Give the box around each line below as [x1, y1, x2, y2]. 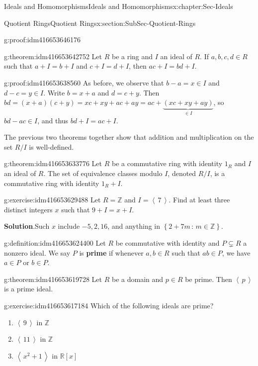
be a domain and [111, 274, 164, 284]
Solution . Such [4, 221, 50, 231]
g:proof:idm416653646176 [4, 34, 81, 45]
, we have [222, 247, 251, 258]
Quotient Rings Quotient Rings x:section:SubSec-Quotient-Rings [4, 17, 196, 28]
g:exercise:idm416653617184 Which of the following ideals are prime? [4, 300, 214, 310]
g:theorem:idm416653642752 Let [4, 51, 102, 61]
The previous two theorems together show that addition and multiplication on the [4, 132, 254, 142]
